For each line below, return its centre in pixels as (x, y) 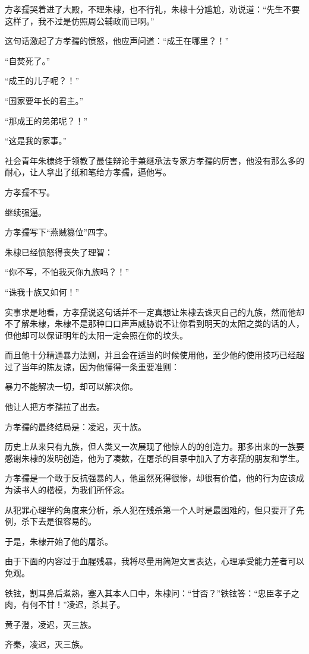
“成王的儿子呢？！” (42, 80)
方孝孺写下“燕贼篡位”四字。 (59, 232)
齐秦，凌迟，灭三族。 (46, 644)
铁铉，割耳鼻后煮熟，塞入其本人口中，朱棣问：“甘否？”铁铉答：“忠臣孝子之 (152, 593)
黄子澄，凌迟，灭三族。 (51, 624)
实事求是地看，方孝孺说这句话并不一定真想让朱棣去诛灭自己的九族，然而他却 (154, 312)
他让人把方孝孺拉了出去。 (55, 407)
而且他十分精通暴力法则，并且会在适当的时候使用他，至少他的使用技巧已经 (150, 355)
